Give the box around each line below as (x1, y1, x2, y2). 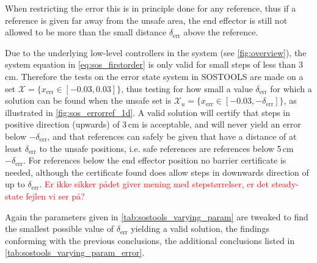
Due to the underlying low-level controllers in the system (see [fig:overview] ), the (5, 46, 307, 59)
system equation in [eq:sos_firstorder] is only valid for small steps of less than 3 (5, 58, 303, 71)
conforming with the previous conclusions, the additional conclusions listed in (5, 234, 295, 247)
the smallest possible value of (5, 222, 114, 235)
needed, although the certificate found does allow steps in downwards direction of (5, 165, 309, 178)
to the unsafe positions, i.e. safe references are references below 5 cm (39, 142, 294, 154)
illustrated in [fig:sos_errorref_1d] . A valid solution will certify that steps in (5, 106, 291, 118)
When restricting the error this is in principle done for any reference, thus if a (5, 2, 296, 14)
